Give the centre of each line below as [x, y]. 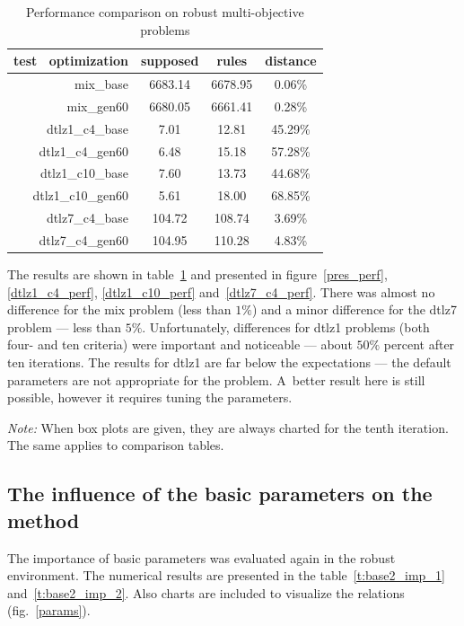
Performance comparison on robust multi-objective [165, 12]
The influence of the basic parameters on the [220, 494]
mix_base [101, 84]
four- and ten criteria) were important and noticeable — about [180, 344]
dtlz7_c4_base [87, 218]
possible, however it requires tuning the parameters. [150, 397]
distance [291, 61]
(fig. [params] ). [49, 610]
